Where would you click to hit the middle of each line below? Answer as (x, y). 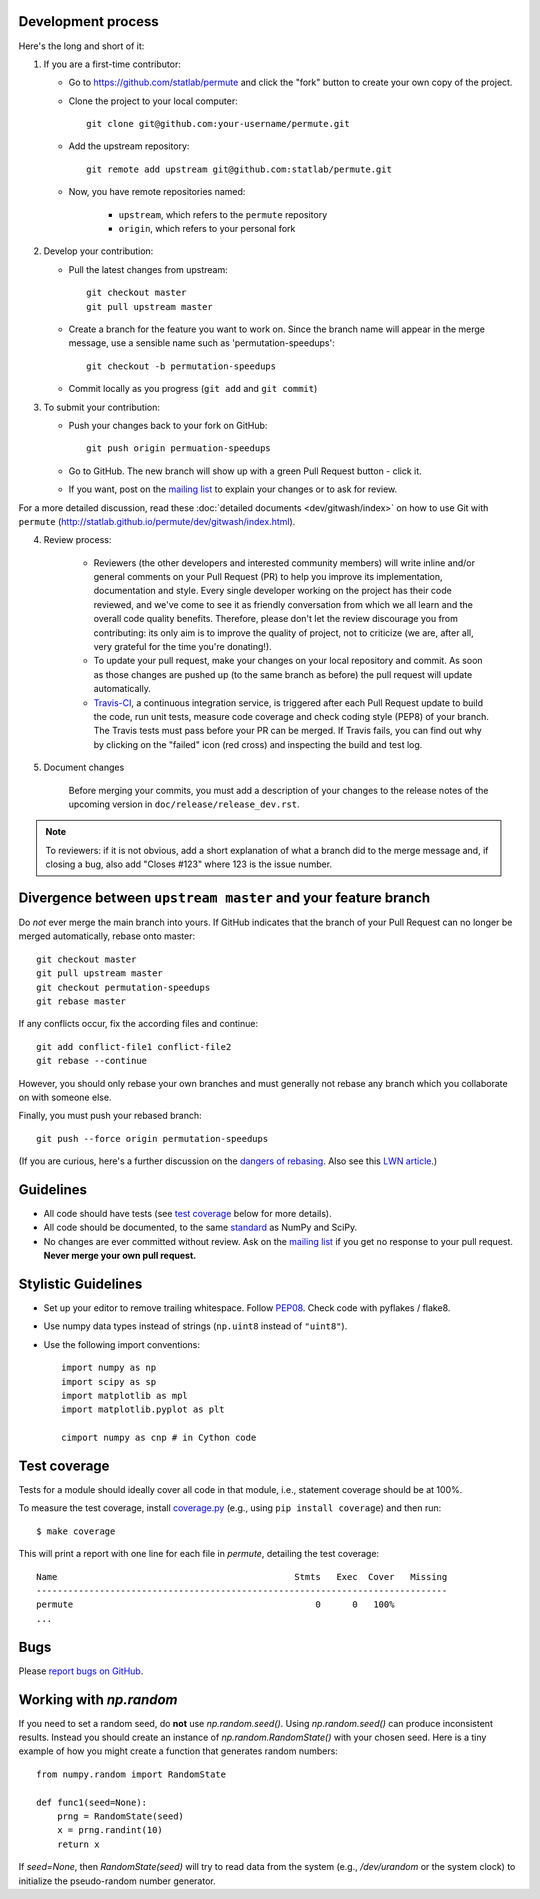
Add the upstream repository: (129, 146)
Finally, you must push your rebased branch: (110, 1116)
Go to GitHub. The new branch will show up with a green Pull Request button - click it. (245, 471)
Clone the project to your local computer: (153, 101)
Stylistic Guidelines (80, 1283)
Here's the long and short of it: (81, 46)
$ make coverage (76, 1531)
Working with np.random (98, 1699)
